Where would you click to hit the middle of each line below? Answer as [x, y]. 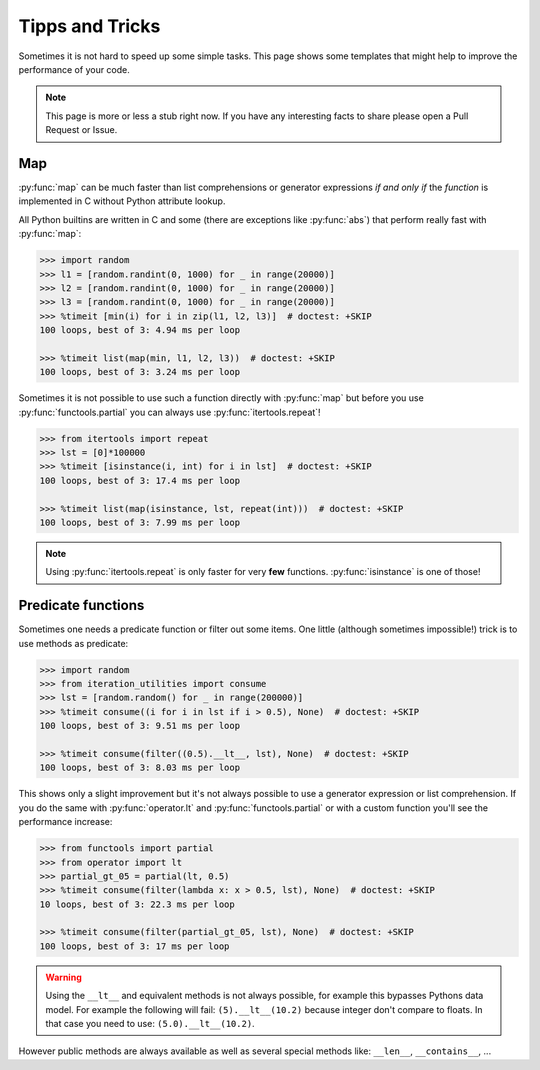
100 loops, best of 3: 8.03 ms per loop [139, 768]
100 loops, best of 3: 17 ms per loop [134, 946]
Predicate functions [81, 605]
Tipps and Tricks [89, 26]
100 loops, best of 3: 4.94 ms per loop [139, 330]
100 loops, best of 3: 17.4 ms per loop [139, 480]
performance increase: [65, 822]
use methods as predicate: [73, 643]
